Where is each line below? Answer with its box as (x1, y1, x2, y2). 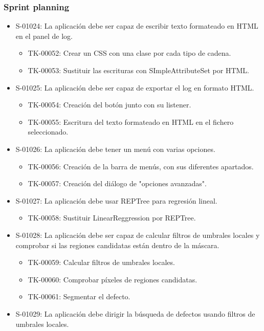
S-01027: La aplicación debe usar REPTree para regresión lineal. (15, 195, 217, 206)
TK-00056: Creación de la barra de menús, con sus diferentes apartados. (28, 161, 254, 171)
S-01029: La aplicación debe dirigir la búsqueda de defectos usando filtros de (15, 308, 255, 319)
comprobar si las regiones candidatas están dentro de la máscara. (15, 239, 219, 250)
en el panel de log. (15, 30, 73, 41)
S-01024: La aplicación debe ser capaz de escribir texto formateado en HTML (15, 20, 258, 31)
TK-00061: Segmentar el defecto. (28, 291, 130, 302)
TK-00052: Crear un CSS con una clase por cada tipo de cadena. (28, 48, 231, 58)
